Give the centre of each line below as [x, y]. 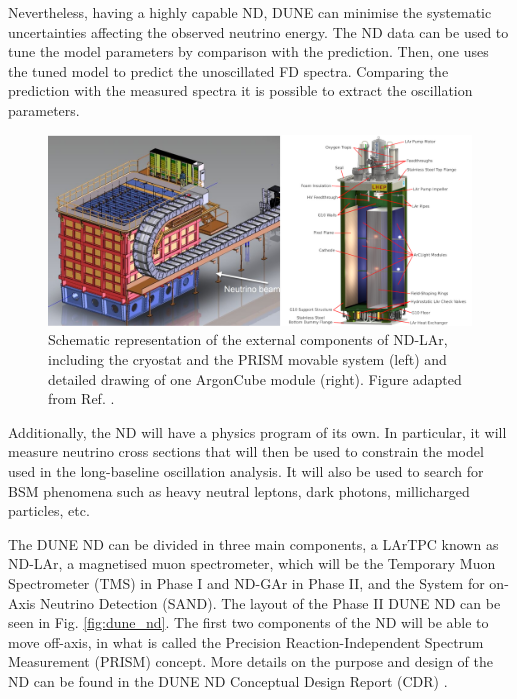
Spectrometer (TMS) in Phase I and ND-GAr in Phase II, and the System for [246, 582]
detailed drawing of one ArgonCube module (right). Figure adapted [255, 378]
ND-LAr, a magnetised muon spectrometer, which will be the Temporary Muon [252, 563]
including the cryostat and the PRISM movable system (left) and [247, 359]
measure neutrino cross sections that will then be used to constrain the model [246, 451]
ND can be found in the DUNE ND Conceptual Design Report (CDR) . [228, 680]
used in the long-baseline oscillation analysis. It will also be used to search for [246, 471]
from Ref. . [81, 398]
